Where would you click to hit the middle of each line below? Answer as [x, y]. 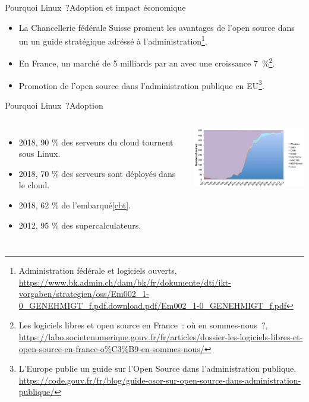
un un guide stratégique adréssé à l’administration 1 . [113, 40]
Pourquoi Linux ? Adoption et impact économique [95, 7]
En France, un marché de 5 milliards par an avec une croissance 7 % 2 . [147, 62]
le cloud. [34, 185]
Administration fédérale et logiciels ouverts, [98, 270]
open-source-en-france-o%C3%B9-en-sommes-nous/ [111, 348]
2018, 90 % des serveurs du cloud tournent [96, 142]
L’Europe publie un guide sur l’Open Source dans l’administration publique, [157, 368]
